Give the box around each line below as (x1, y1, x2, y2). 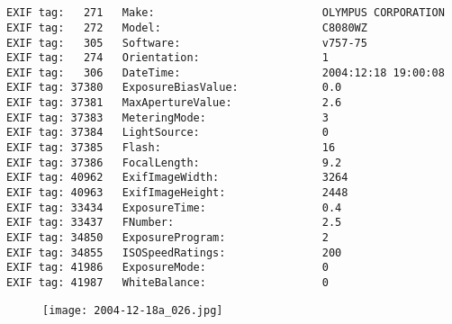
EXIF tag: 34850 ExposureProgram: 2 (6, 231, 329, 245)
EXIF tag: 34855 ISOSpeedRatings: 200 (6, 246, 342, 259)
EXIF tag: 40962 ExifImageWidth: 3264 (6, 171, 348, 184)
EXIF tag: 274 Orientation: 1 (6, 51, 329, 65)
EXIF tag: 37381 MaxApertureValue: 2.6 (6, 96, 342, 110)
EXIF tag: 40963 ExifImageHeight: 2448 (6, 186, 348, 200)
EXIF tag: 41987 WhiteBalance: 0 (6, 276, 329, 289)
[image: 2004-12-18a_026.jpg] (42, 303, 223, 317)
